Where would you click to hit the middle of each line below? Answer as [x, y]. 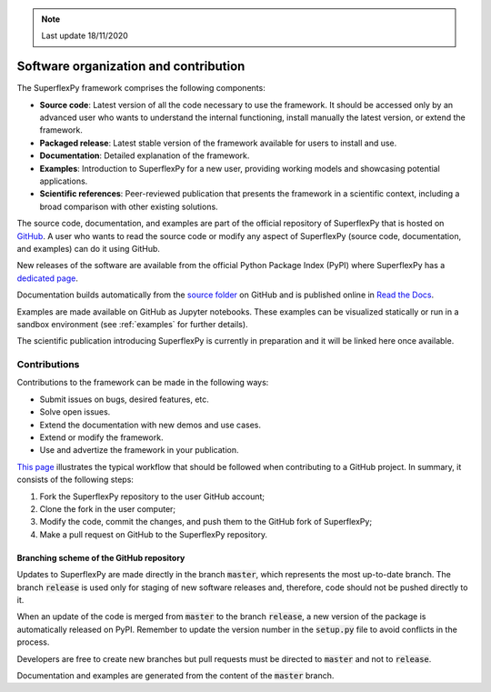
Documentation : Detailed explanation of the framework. [145, 155]
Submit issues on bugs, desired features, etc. [124, 399]
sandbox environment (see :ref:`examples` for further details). [133, 324]
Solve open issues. [75, 412]
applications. [64, 181]
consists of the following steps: [75, 480]
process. [33, 642]
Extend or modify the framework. [101, 437]
